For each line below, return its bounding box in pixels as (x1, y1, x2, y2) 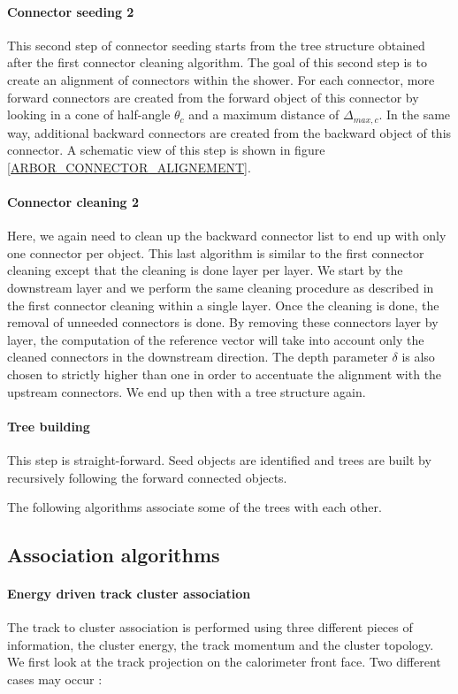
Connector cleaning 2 (7, 193, 140, 210)
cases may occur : (7, 670, 103, 689)
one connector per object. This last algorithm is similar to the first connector (7, 243, 424, 262)
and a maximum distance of (188, 105, 340, 124)
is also (401, 347, 435, 366)
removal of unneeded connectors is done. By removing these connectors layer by (7, 313, 439, 332)
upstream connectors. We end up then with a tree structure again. (7, 382, 366, 400)
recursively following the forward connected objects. (7, 468, 287, 486)
